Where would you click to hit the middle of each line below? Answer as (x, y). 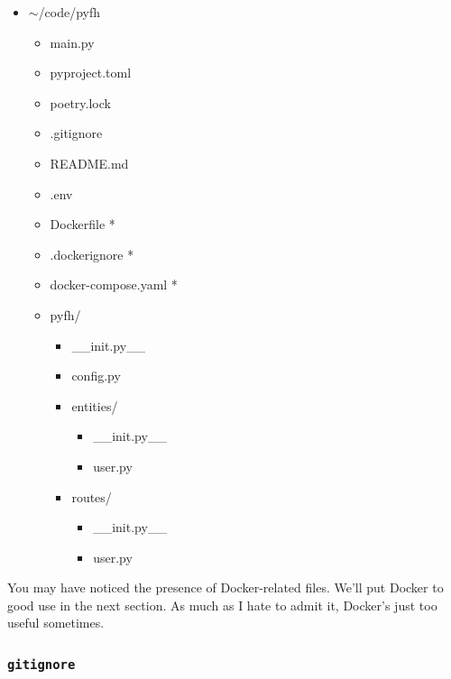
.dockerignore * (92, 254)
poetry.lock (80, 102)
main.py (72, 42)
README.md (89, 163)
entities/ (95, 405)
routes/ (92, 496)
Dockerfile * (83, 224)
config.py (96, 376)
